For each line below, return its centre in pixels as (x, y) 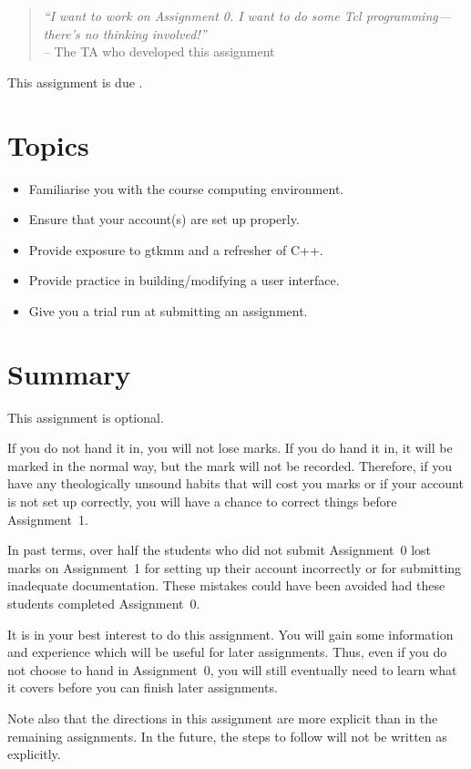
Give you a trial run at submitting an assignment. (168, 310)
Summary (69, 373)
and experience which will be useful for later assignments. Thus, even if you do (227, 652)
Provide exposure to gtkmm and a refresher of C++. (176, 249)
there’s (61, 33)
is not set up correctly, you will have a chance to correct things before (202, 501)
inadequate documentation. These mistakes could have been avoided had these (226, 585)
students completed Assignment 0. (104, 603)
